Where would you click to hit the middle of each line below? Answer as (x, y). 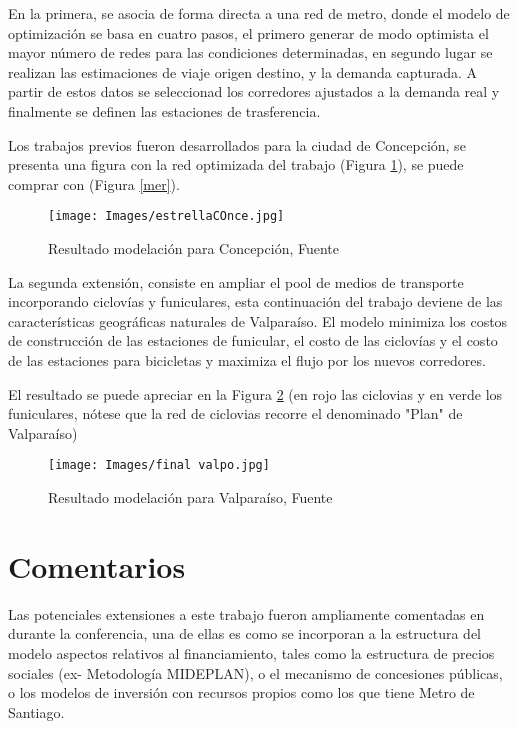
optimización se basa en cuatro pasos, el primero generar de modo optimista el (248, 32)
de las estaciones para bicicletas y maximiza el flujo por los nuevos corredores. (247, 359)
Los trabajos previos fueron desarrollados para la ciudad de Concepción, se (237, 144)
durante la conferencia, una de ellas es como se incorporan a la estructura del (245, 633)
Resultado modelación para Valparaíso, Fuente (190, 497)
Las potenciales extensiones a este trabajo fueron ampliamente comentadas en (246, 613)
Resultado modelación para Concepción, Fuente (194, 248)
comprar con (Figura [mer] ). (94, 183)
